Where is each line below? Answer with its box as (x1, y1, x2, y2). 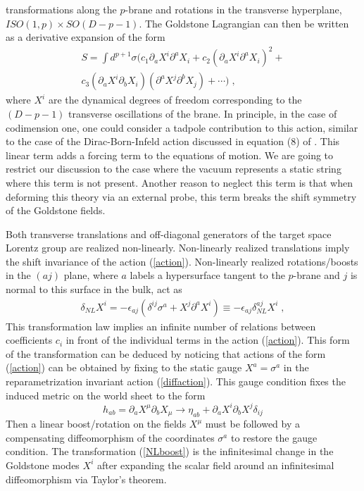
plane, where (63, 268, 118, 282)
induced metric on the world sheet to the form (6, 387, 206, 402)
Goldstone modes (6, 457, 80, 472)
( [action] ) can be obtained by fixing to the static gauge (6, 360, 242, 375)
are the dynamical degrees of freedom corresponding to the (48, 92, 302, 107)
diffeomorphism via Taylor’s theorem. (6, 471, 167, 486)
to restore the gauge (230, 430, 318, 445)
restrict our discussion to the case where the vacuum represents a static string (6, 161, 341, 176)
